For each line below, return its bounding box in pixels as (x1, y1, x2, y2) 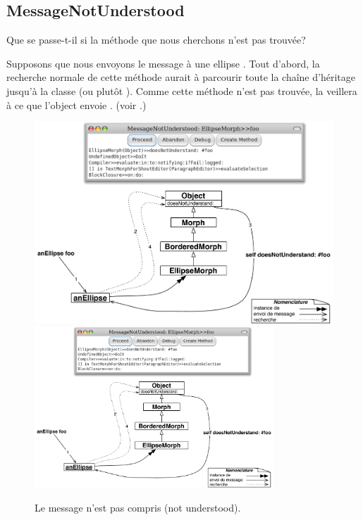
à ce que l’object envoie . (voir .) (6, 97, 147, 112)
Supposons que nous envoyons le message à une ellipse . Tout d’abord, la (6, 56, 320, 70)
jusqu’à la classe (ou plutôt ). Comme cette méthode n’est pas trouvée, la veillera (6, 83, 357, 98)
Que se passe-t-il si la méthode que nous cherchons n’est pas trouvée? (6, 32, 306, 47)
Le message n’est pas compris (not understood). (35, 500, 241, 514)
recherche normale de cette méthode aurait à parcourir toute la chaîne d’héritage (6, 70, 355, 84)
